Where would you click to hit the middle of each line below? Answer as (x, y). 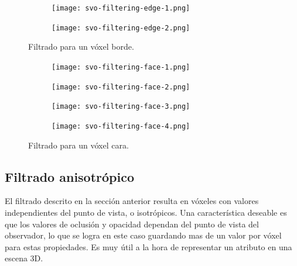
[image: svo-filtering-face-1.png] (121, 67)
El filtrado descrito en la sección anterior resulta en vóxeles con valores (132, 201)
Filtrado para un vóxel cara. (78, 145)
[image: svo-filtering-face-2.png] (121, 87)
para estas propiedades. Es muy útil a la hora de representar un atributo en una (148, 246)
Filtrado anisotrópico (70, 176)
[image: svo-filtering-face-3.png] (121, 107)
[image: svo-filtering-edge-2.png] (121, 28)
